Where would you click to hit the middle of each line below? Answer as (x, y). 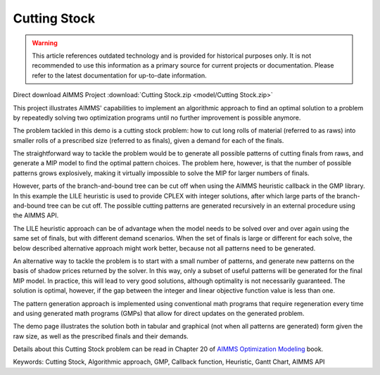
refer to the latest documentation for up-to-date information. (119, 75)
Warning (45, 43)
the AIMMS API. (36, 215)
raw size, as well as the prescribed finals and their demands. (101, 336)
